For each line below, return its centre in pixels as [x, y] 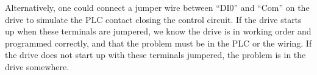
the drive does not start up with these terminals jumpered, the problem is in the [155, 55]
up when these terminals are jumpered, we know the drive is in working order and [158, 31]
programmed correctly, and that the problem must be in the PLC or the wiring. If [158, 43]
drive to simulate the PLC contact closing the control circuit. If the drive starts [153, 19]
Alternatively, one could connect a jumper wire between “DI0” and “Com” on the [157, 7]
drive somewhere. [37, 66]
